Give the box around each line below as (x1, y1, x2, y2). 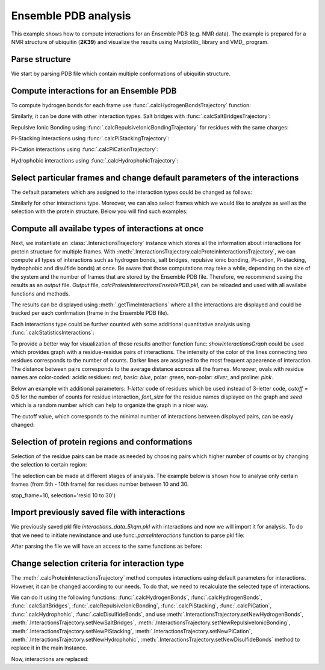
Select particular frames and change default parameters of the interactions (11, 172, 299, 183)
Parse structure (11, 54, 72, 64)
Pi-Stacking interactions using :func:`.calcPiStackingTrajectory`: (11, 134, 170, 141)
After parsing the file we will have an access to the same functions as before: (11, 542, 203, 550)
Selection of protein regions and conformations (11, 436, 193, 447)
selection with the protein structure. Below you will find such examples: (11, 208, 188, 215)
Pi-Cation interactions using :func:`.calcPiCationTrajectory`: (11, 146, 159, 153)
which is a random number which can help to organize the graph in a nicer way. (11, 402, 209, 409)
